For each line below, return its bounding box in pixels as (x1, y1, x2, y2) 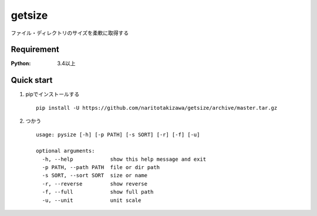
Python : (11, 60, 31, 67)
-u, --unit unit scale (42, 197, 141, 204)
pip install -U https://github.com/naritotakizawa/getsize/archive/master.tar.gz (36, 104, 278, 111)
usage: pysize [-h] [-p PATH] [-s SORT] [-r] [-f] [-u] (36, 131, 200, 138)
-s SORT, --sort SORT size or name (42, 172, 148, 179)
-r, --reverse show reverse (42, 180, 148, 187)
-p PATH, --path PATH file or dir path (42, 164, 160, 171)
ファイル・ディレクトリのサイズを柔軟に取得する (11, 29, 129, 36)
